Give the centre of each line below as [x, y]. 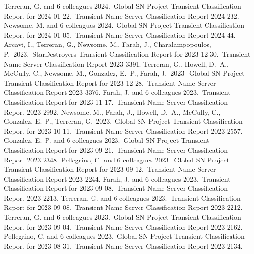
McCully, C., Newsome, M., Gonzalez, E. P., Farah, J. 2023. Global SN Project [124, 73]
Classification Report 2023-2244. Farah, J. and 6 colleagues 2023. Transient [117, 178]
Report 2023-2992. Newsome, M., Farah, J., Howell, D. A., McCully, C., [112, 111]
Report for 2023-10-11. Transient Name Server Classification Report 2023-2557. [123, 130]
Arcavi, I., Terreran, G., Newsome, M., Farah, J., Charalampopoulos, [108, 44]
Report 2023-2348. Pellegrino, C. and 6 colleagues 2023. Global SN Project [117, 159]
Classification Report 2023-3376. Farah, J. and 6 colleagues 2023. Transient [117, 92]
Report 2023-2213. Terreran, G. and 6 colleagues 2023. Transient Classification [122, 197]
